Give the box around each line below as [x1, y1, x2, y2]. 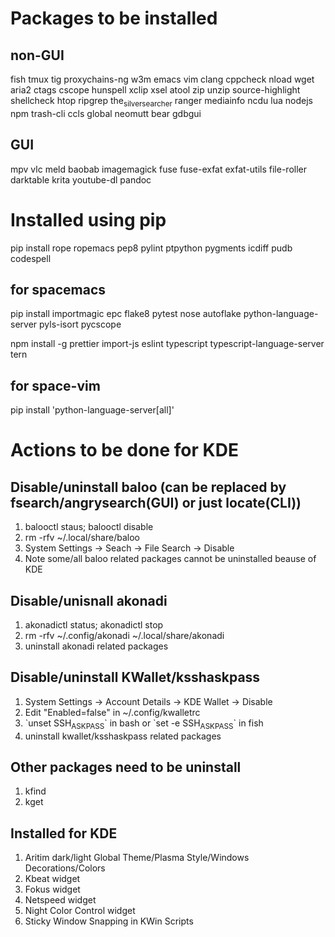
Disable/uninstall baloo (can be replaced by [10, 478, 287, 496]
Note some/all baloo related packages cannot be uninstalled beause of [24, 553, 317, 565]
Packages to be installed [10, 7, 218, 30]
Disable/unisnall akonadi [10, 592, 168, 609]
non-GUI [10, 47, 65, 64]
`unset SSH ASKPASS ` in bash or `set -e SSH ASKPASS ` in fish [24, 717, 264, 731]
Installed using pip [10, 208, 167, 231]
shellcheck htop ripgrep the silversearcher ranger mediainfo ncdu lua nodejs [10, 95, 313, 109]
